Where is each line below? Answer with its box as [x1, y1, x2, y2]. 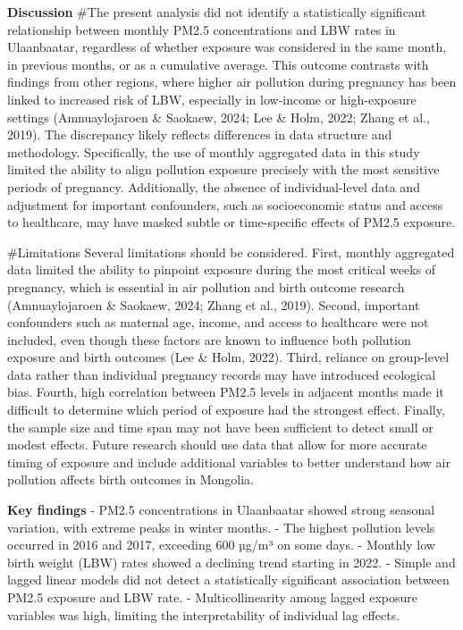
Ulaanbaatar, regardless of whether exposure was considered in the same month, [7, 38, 447, 56]
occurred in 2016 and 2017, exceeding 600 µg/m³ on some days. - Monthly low [7, 535, 435, 554]
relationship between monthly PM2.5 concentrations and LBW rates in [7, 20, 396, 38]
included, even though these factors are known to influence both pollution [7, 330, 411, 349]
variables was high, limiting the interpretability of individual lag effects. [7, 605, 400, 624]
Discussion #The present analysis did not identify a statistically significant [7, 3, 426, 21]
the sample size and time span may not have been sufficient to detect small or [7, 417, 434, 436]
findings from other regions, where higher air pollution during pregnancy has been [7, 72, 457, 91]
